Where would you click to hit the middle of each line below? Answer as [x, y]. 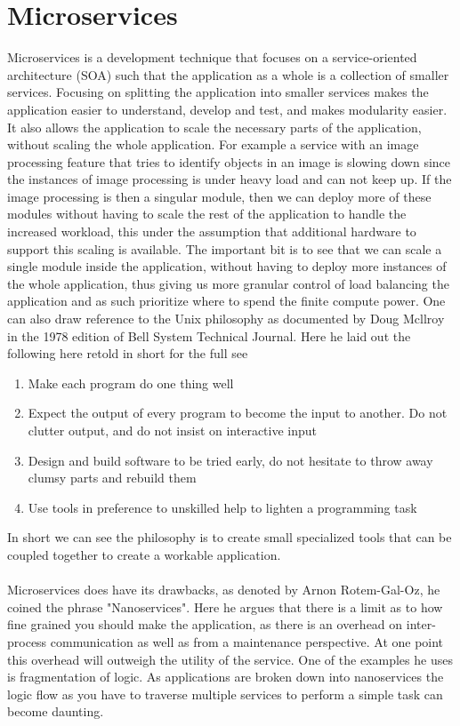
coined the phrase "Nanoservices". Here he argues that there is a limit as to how [225, 606]
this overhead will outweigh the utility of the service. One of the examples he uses [230, 659]
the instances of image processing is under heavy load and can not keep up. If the [230, 179]
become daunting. [56, 711]
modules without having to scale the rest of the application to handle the [207, 214]
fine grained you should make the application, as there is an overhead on [205, 624]
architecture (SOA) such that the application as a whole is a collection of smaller [228, 74]
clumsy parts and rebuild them [112, 478]
